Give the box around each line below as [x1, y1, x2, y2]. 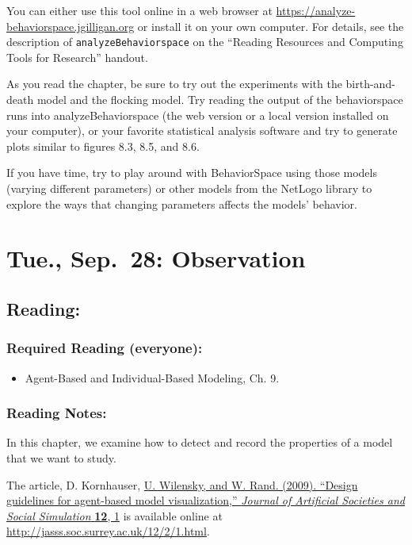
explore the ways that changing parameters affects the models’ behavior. [6, 195, 357, 212]
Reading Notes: [6, 403, 107, 423]
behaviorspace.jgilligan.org [6, 17, 135, 34]
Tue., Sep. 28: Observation [6, 242, 306, 274]
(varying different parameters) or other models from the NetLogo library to [6, 180, 372, 196]
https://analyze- [276, 2, 356, 18]
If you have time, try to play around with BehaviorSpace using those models [6, 164, 377, 181]
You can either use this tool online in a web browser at [6, 2, 273, 18]
